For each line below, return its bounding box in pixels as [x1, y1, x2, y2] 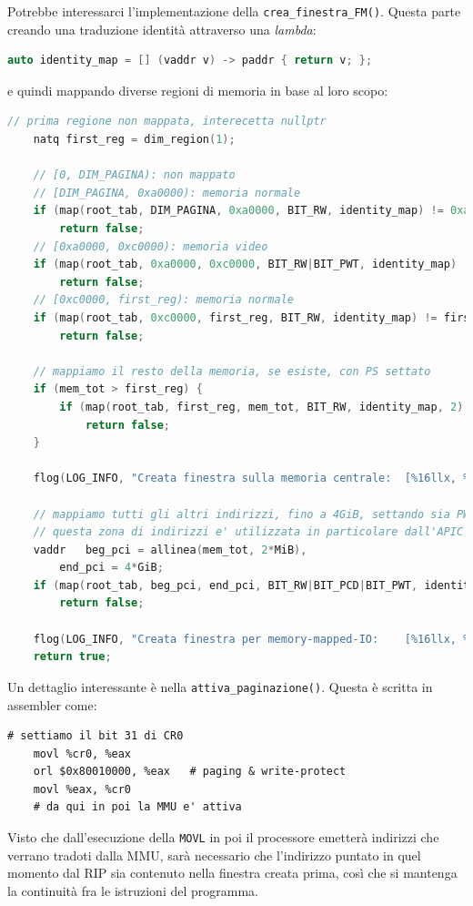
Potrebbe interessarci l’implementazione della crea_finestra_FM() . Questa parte [7, 2, 461, 20]
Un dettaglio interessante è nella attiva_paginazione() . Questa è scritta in [7, 677, 433, 696]
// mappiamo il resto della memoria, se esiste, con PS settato [33, 364, 431, 378]
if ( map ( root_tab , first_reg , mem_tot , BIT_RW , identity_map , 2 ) [59, 400, 464, 413]
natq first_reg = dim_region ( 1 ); [33, 133, 236, 147]
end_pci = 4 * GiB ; [59, 561, 164, 575]
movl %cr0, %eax [33, 747, 132, 760]
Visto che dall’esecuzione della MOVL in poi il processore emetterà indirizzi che [7, 828, 439, 847]
